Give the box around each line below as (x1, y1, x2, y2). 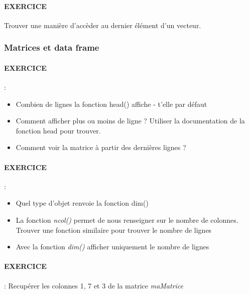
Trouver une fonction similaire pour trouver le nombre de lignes (16, 224, 212, 235)
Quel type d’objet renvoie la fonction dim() (16, 198, 149, 208)
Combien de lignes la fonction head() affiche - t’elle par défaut (16, 98, 207, 109)
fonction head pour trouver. (16, 125, 101, 135)
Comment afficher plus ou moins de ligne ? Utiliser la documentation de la (16, 115, 245, 126)
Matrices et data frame (4, 41, 99, 54)
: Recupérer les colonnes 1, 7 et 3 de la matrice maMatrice (4, 280, 184, 290)
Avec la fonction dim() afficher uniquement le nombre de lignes (16, 241, 209, 252)
